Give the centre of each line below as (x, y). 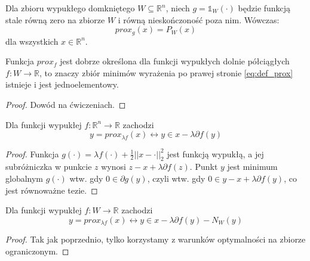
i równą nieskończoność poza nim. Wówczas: (199, 19)
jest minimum (252, 167)
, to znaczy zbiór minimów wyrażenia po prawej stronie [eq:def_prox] (166, 72)
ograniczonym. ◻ (37, 251)
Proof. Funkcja (32, 153)
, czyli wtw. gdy (176, 178)
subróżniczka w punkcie (49, 167)
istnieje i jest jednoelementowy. (62, 84)
